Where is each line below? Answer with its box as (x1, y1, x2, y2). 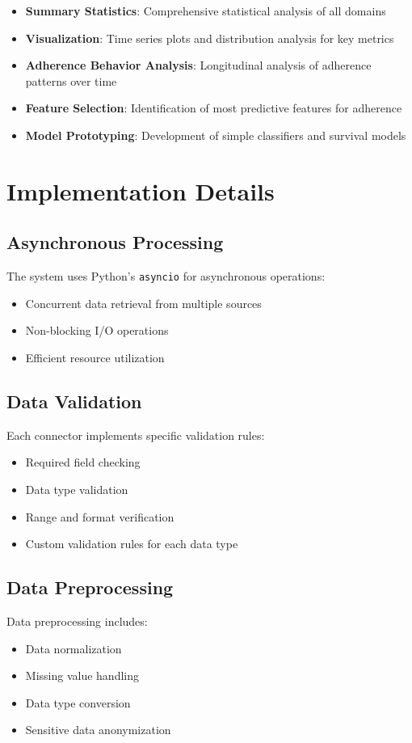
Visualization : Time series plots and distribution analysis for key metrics (25, 29, 394, 46)
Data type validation (25, 480, 128, 497)
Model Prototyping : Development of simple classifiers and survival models (25, 126, 406, 143)
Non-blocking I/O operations (25, 322, 169, 339)
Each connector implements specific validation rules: (6, 426, 265, 443)
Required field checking (25, 454, 141, 471)
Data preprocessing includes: (6, 612, 148, 629)
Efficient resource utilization (25, 348, 165, 365)
